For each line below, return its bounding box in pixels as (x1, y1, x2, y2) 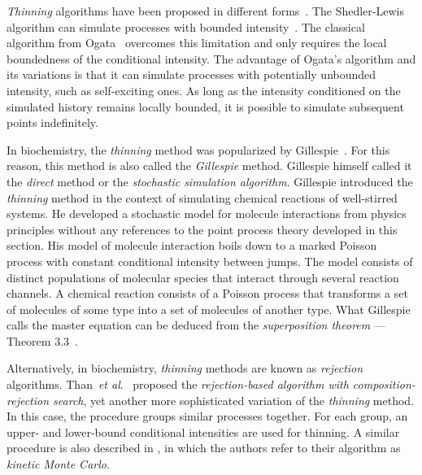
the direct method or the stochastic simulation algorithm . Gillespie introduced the (7, 172, 413, 190)
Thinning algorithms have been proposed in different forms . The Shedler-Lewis (7, 2, 404, 19)
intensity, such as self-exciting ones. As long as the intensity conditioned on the (7, 81, 401, 98)
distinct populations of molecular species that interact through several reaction (7, 268, 399, 285)
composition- (352, 376, 415, 393)
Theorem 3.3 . (7, 332, 78, 349)
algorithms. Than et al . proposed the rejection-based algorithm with (7, 376, 349, 393)
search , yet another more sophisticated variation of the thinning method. (53, 391, 415, 408)
